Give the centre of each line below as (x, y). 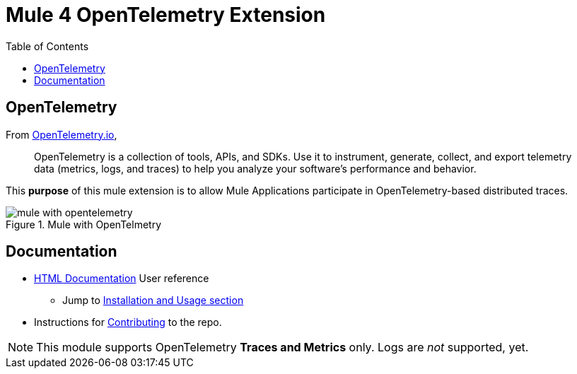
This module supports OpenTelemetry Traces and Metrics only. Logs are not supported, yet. (282, 347)
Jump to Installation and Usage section (153, 300)
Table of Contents (47, 46)
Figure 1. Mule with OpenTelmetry (83, 224)
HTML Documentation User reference (122, 279)
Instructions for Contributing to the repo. (128, 322)
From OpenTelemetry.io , (62, 134)
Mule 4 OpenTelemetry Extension (166, 15)
